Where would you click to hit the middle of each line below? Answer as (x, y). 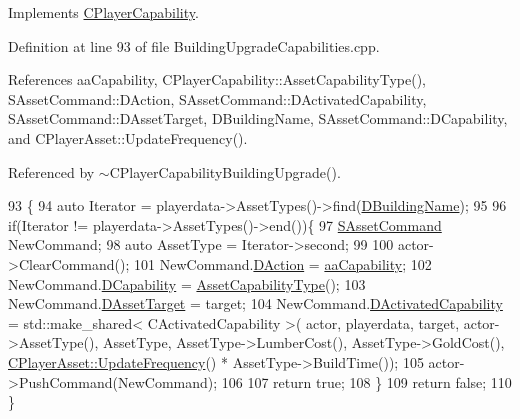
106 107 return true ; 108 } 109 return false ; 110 (366, 381)
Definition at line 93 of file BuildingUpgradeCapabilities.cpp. (194, 45)
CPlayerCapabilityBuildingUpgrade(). (225, 171)
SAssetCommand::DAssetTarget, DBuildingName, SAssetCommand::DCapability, (258, 118)
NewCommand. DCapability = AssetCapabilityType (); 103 (187, 283)
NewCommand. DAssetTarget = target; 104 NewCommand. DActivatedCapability (255, 303)
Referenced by (51, 171)
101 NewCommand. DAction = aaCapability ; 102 (283, 263)
